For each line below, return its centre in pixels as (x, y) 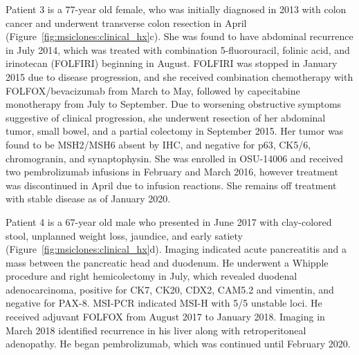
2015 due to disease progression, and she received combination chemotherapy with (179, 76)
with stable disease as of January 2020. (88, 199)
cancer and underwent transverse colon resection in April (126, 22)
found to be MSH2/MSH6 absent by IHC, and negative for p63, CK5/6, (158, 144)
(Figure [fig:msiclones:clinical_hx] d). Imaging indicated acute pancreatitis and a (176, 249)
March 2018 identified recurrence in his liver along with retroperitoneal (156, 330)
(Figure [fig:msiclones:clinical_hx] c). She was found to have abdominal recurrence (179, 36)
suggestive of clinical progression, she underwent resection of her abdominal (166, 117)
